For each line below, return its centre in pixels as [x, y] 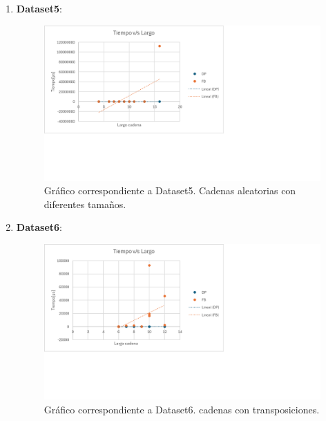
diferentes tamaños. [85, 204]
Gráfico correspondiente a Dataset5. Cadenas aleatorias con [170, 190]
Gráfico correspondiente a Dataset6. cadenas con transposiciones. [182, 409]
